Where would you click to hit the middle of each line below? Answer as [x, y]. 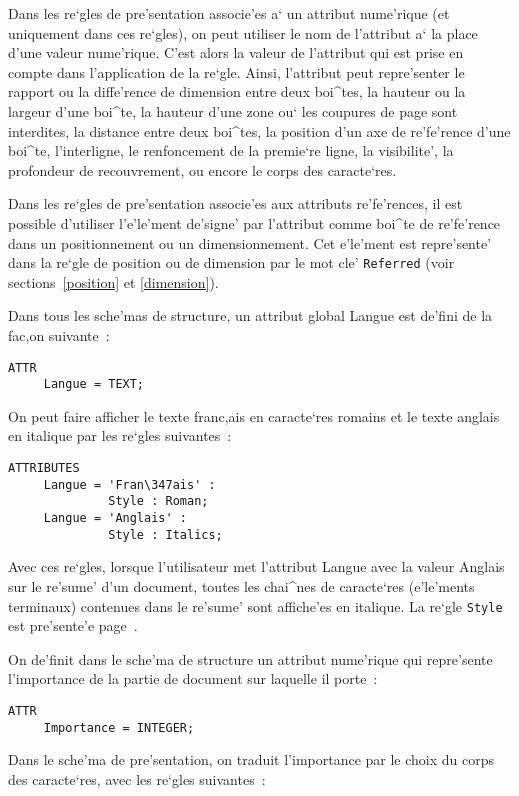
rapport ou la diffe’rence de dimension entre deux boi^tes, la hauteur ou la [237, 91]
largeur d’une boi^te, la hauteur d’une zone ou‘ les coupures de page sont [233, 110]
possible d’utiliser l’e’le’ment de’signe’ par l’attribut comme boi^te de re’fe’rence [254, 222]
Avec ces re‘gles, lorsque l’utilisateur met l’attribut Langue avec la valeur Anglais [256, 566]
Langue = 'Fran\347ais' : [129, 484]
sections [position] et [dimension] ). [113, 281]
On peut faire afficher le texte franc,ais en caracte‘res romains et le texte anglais [254, 415]
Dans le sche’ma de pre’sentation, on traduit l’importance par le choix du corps [251, 759]
